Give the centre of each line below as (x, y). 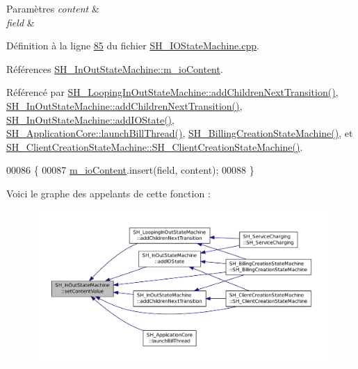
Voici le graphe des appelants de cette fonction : (108, 193)
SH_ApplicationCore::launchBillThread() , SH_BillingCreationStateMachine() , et (180, 133)
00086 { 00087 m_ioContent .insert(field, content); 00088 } (130, 170)
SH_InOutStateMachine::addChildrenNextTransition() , (124, 105)
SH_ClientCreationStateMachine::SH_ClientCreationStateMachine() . (155, 146)
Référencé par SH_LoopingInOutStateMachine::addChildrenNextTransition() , (172, 92)
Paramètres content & (53, 8)
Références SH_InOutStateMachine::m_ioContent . (115, 68)
